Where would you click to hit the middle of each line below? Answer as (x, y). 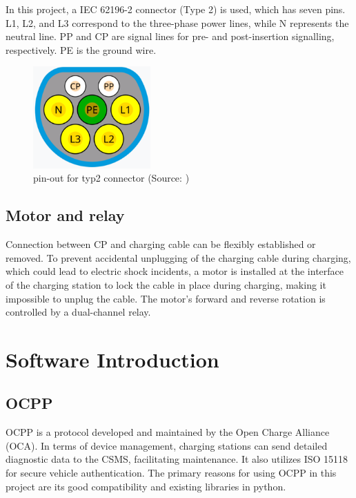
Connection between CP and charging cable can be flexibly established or (161, 244)
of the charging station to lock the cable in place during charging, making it (166, 284)
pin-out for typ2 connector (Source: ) (111, 178)
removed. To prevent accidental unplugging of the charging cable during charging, (178, 257)
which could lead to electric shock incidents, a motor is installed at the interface (175, 271)
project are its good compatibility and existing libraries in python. (146, 486)
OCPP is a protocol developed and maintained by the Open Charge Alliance (168, 432)
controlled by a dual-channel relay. (78, 312)
